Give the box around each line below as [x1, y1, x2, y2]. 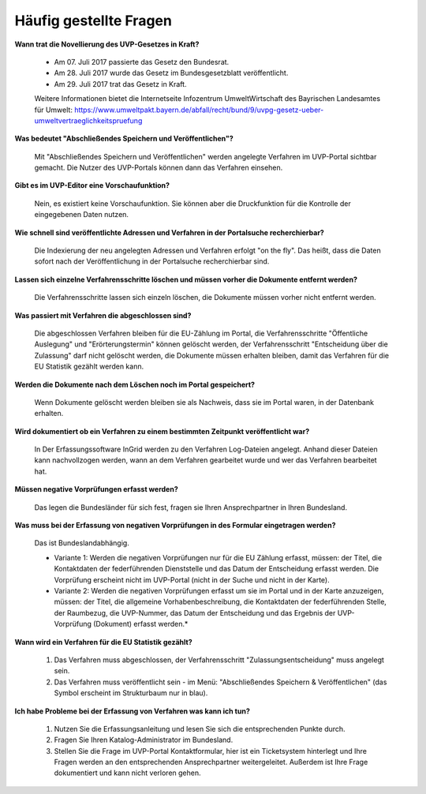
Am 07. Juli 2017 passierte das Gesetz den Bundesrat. [54, 57, 230, 66]
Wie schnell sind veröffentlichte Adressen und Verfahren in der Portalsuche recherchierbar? [14, 227, 325, 237]
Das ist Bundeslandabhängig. [34, 538, 129, 548]
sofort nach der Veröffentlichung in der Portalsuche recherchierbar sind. [34, 257, 270, 266]
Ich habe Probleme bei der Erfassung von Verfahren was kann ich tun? [14, 706, 250, 716]
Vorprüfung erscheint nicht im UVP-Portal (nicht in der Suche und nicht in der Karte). [54, 575, 331, 584]
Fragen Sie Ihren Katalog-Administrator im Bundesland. [54, 735, 234, 745]
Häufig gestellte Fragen [14, 12, 173, 29]
